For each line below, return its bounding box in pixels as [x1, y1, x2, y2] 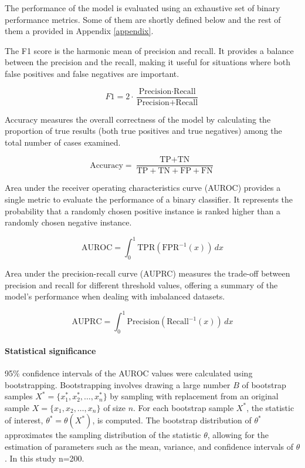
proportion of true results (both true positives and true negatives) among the [5, 124, 282, 137]
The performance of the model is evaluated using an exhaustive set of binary [5, 2, 280, 14]
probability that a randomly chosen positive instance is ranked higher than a [5, 204, 280, 217]
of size [103, 401, 126, 413]
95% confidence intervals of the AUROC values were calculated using [5, 367, 253, 379]
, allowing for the [207, 429, 269, 441]
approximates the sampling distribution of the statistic [5, 429, 201, 441]
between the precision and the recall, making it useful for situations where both [5, 56, 290, 68]
